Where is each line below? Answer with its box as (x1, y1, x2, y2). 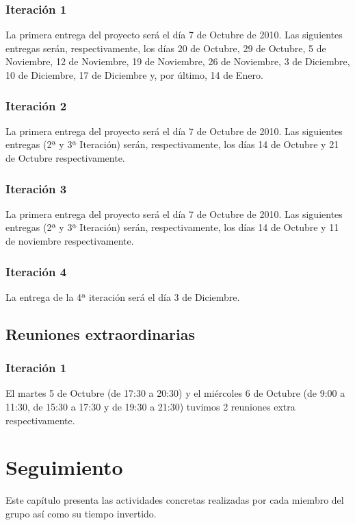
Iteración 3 (5, 180, 67, 197)
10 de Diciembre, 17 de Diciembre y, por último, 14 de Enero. (5, 68, 263, 82)
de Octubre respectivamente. (5, 151, 125, 164)
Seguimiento (5, 453, 123, 481)
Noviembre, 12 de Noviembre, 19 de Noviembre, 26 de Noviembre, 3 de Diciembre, (5, 54, 350, 69)
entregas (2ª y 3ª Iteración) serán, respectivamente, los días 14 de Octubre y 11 (5, 220, 339, 234)
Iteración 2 (5, 97, 67, 114)
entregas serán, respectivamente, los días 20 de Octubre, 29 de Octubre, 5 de (5, 40, 326, 55)
